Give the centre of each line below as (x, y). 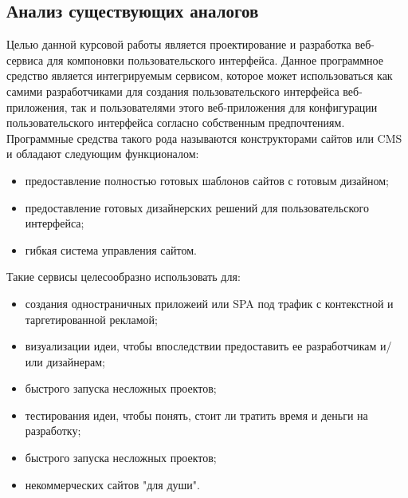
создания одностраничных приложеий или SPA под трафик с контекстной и (209, 303)
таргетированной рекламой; (91, 319)
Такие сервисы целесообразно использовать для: (124, 277)
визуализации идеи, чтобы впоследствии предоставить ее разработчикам (201, 346)
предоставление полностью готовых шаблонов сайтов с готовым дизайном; (207, 180)
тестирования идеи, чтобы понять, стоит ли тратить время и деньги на (196, 415)
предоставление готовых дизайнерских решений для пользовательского (197, 207)
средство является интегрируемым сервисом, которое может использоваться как (200, 75)
